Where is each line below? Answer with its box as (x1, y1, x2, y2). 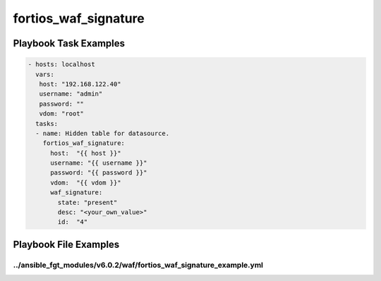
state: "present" (57, 198, 118, 206)
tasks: (35, 120, 59, 127)
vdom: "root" (39, 110, 85, 118)
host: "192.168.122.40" (39, 80, 121, 88)
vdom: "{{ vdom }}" (50, 178, 121, 187)
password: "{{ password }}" (50, 169, 147, 177)
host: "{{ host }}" (50, 149, 121, 157)
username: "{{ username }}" (50, 159, 147, 167)
